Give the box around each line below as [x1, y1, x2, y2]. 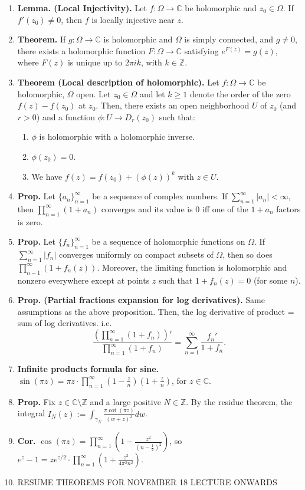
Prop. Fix [17, 395, 55, 407]
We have [31, 170, 63, 182]
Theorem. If [17, 33, 66, 45]
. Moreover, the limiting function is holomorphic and [97, 261, 287, 273]
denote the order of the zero [189, 87, 291, 100]
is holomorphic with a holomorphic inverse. [39, 130, 195, 143]
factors [276, 202, 301, 215]
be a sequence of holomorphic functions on [91, 235, 245, 248]
